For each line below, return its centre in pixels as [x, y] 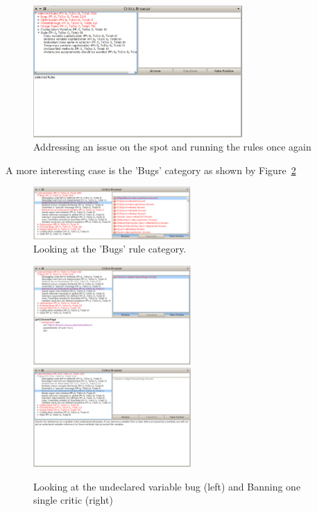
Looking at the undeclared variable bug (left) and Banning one [167, 486]
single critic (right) [73, 500]
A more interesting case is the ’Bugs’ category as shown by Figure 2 [151, 170]
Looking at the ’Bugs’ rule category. [110, 249]
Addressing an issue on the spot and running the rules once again [172, 147]
